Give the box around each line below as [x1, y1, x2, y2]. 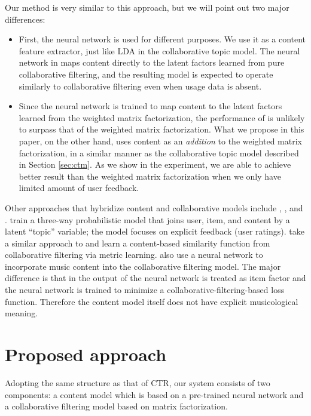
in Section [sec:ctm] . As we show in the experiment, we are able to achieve [19, 158, 291, 171]
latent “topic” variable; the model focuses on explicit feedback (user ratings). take [5, 225, 304, 238]
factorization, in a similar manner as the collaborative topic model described [19, 146, 299, 159]
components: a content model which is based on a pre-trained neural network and [5, 388, 304, 400]
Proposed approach [5, 342, 167, 366]
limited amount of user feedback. [19, 181, 139, 194]
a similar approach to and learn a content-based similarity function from [5, 236, 270, 249]
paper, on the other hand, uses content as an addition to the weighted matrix [19, 134, 302, 147]
